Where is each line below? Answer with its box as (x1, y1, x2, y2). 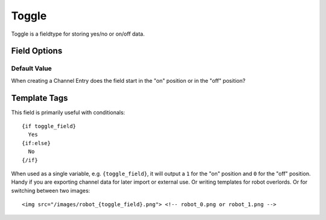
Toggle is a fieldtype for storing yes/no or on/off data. (11, 30, 145, 37)
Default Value (11, 64, 53, 73)
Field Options (11, 46, 63, 56)
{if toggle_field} (22, 123, 77, 129)
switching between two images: (11, 187, 91, 194)
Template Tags (11, 92, 68, 103)
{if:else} (22, 140, 51, 146)
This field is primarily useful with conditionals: (11, 109, 126, 116)
